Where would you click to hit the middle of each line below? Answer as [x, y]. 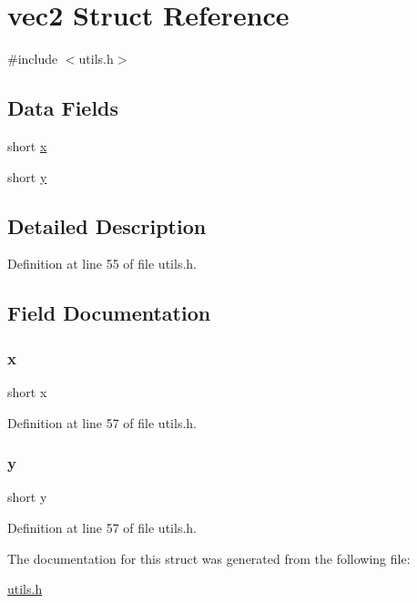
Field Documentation [109, 313]
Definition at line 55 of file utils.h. [102, 264]
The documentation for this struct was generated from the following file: [209, 558]
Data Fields [63, 108]
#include [33, 59]
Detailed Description [107, 225]
